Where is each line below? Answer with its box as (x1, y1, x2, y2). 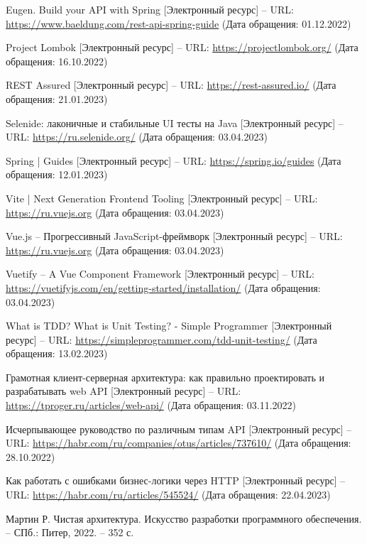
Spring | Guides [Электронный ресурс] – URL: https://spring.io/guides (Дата (6, 153, 341, 168)
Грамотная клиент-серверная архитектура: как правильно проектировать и (6, 369, 324, 384)
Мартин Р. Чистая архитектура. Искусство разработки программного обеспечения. (6, 511, 362, 526)
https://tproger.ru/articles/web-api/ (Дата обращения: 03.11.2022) (6, 398, 296, 413)
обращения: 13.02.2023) (6, 346, 108, 361)
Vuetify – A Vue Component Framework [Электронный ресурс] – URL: (6, 266, 314, 281)
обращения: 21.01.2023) (6, 91, 108, 106)
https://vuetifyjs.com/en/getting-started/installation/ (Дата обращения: (6, 280, 321, 295)
